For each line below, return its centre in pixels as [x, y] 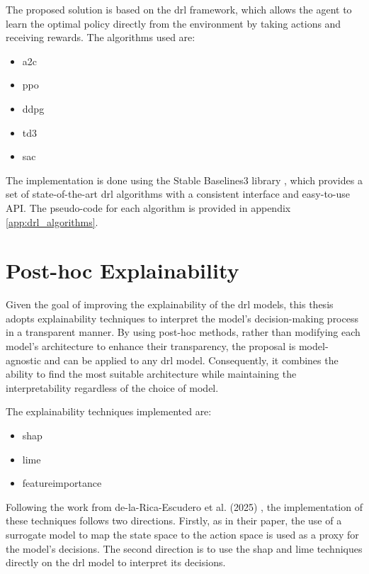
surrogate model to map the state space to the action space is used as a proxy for [182, 534]
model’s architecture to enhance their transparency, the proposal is [151, 346]
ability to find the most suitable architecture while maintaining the [151, 374]
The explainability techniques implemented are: [109, 411]
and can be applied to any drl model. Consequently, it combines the [191, 360]
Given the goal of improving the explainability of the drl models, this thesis [170, 304]
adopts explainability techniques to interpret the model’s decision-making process [182, 318]
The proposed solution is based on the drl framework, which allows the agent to [179, 9]
